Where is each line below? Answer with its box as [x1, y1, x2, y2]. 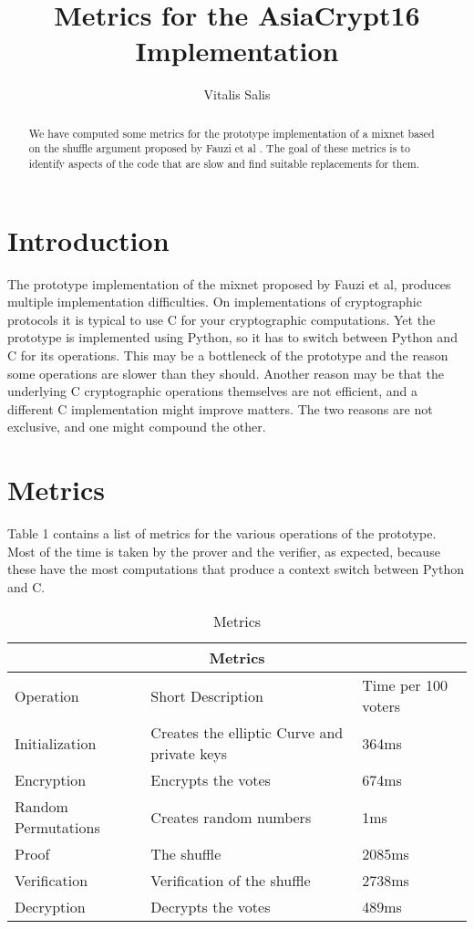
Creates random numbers [150, 806, 312, 828]
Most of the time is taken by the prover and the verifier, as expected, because [7, 541, 440, 560]
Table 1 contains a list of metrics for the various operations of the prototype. [7, 524, 437, 543]
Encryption [15, 769, 87, 791]
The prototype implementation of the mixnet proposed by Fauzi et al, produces [7, 274, 451, 293]
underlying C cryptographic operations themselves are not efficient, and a [7, 381, 417, 401]
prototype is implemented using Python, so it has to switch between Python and [7, 328, 458, 347]
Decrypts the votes [150, 896, 271, 918]
